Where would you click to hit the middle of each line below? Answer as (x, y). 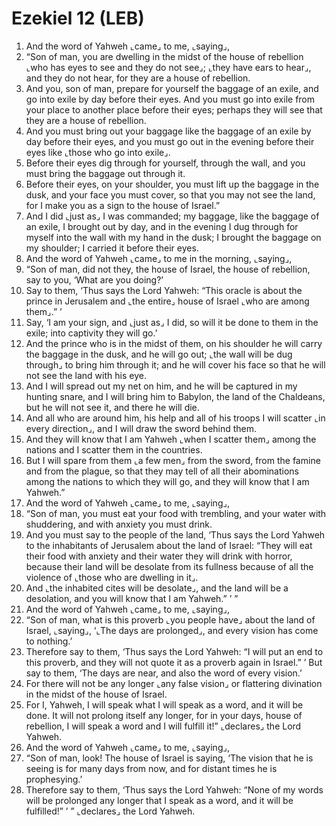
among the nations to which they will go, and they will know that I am (167, 481)
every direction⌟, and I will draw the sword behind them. (141, 428)
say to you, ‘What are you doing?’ (94, 279)
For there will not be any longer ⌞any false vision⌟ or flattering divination (174, 683)
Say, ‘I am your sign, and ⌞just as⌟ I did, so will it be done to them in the (172, 322)
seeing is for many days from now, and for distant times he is (151, 768)
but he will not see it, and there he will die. (112, 407)
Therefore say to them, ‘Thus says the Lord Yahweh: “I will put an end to (174, 651)
